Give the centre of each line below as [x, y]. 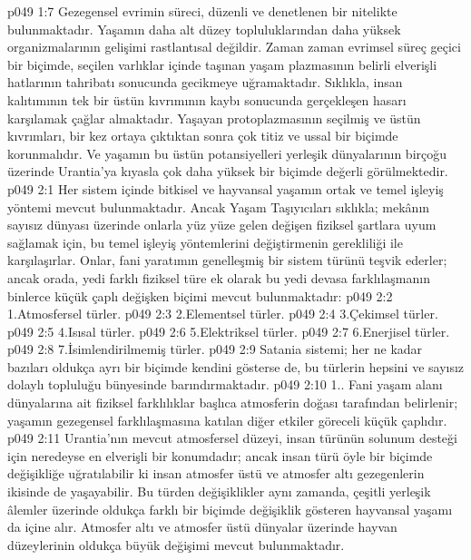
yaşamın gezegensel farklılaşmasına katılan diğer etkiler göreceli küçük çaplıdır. [227, 420]
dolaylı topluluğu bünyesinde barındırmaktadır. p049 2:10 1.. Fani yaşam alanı [225, 384]
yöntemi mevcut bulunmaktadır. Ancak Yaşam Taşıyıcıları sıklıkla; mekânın [219, 206]
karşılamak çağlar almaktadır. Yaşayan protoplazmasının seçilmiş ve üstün [214, 118]
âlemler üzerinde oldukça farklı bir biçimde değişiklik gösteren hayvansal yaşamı [230, 509]
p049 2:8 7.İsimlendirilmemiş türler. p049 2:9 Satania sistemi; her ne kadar [215, 349]
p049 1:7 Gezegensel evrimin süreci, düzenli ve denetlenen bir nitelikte [202, 11]
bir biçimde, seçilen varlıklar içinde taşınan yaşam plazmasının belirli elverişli [222, 64]
